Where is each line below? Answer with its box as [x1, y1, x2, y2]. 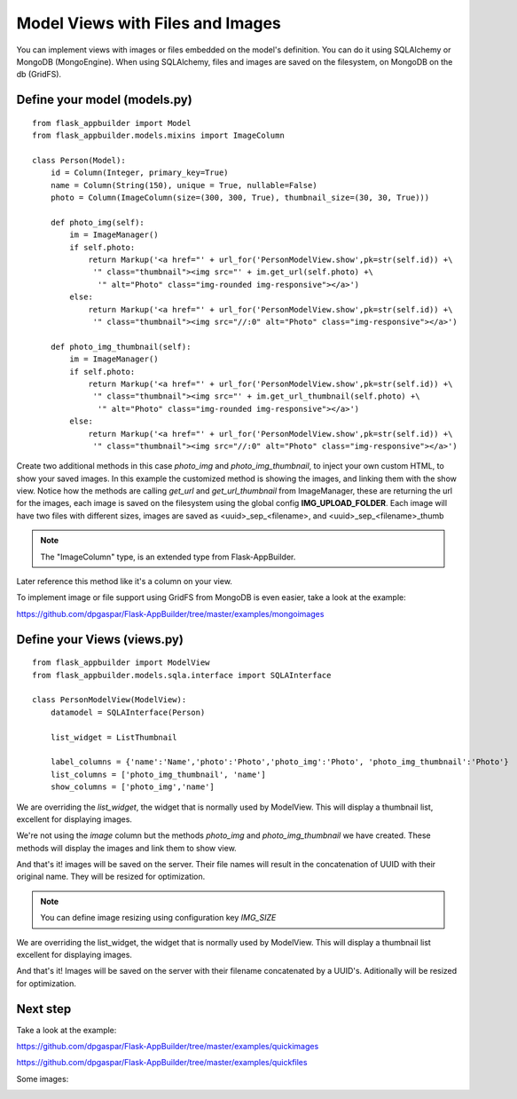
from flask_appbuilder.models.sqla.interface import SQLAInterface [32, 670, 332, 680]
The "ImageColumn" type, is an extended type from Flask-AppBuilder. [40, 551, 296, 562]
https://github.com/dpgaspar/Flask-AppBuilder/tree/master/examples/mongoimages [16, 608, 325, 619]
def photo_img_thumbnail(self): [50, 342, 192, 352]
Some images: [16, 1073, 69, 1084]
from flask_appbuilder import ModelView [32, 658, 210, 668]
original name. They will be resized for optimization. [16, 871, 206, 882]
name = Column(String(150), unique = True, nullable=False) [50, 180, 318, 190]
